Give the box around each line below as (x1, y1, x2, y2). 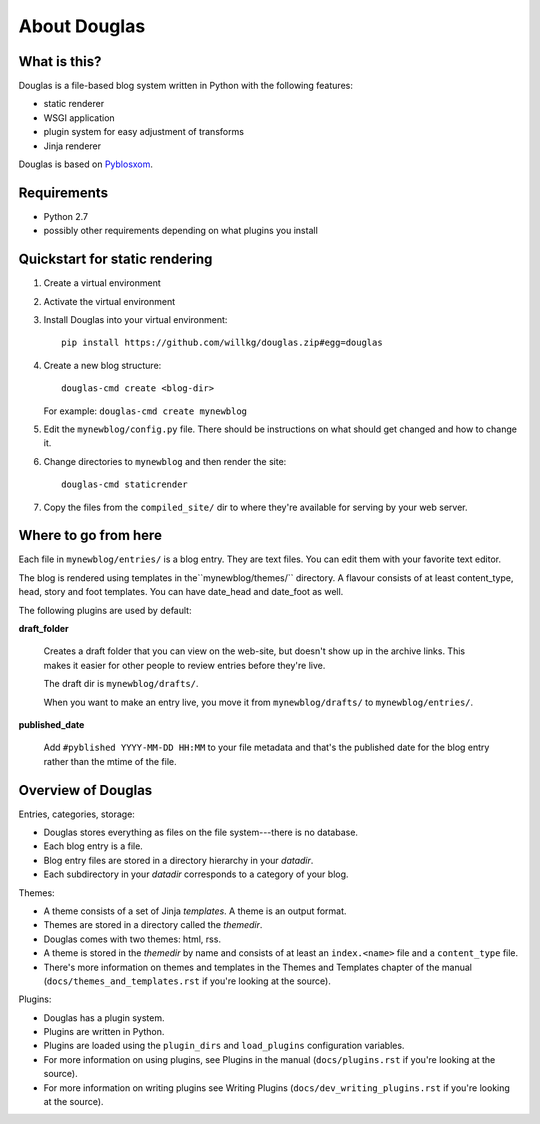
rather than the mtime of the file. (43, 755, 177, 767)
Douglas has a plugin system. (43, 1011, 165, 1024)
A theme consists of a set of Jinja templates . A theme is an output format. (43, 905, 347, 917)
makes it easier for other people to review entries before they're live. (43, 659, 326, 671)
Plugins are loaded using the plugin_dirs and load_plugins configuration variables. (43, 1040, 405, 1052)
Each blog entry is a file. (43, 840, 144, 852)
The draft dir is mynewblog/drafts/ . (43, 678, 199, 690)
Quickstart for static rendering (18, 251, 213, 268)
